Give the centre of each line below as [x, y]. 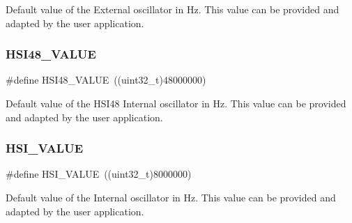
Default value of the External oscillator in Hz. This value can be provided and [173, 9]
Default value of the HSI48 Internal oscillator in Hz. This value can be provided [176, 103]
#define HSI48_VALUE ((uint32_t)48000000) [106, 80]
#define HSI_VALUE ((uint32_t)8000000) [99, 174]
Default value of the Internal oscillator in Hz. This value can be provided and [171, 197]
